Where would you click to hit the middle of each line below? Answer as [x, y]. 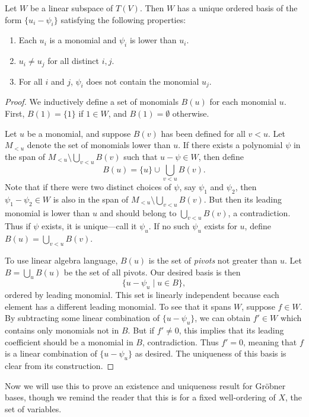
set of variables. [33, 408]
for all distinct [74, 61]
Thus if [18, 226]
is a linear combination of [51, 353]
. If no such [169, 226]
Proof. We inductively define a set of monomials [92, 102]
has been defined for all [203, 133]
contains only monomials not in [62, 330]
